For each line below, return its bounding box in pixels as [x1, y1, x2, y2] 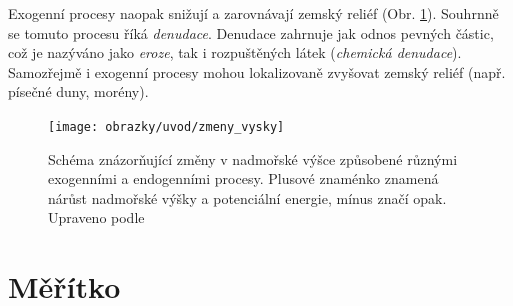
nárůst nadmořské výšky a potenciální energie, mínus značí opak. [48, 187, 447, 208]
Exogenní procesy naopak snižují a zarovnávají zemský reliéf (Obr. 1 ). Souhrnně [8, 3, 499, 23]
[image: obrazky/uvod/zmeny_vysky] [48, 119, 285, 134]
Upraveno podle [48, 207, 145, 228]
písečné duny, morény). [8, 81, 149, 102]
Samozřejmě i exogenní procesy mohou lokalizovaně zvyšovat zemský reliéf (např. [8, 61, 506, 82]
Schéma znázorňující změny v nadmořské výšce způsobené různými [48, 148, 458, 169]
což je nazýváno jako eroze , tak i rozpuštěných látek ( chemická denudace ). [8, 42, 462, 63]
